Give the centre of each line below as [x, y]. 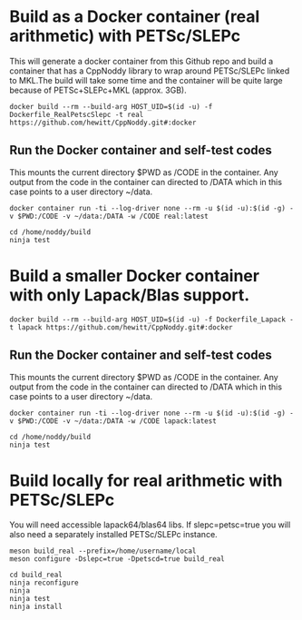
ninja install [36, 607]
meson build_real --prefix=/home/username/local [103, 551]
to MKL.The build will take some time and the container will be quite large [146, 80]
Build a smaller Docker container [135, 276]
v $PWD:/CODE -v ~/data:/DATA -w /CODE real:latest [109, 216]
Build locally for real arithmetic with [146, 481]
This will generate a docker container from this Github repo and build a [141, 61]
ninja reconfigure [44, 583]
